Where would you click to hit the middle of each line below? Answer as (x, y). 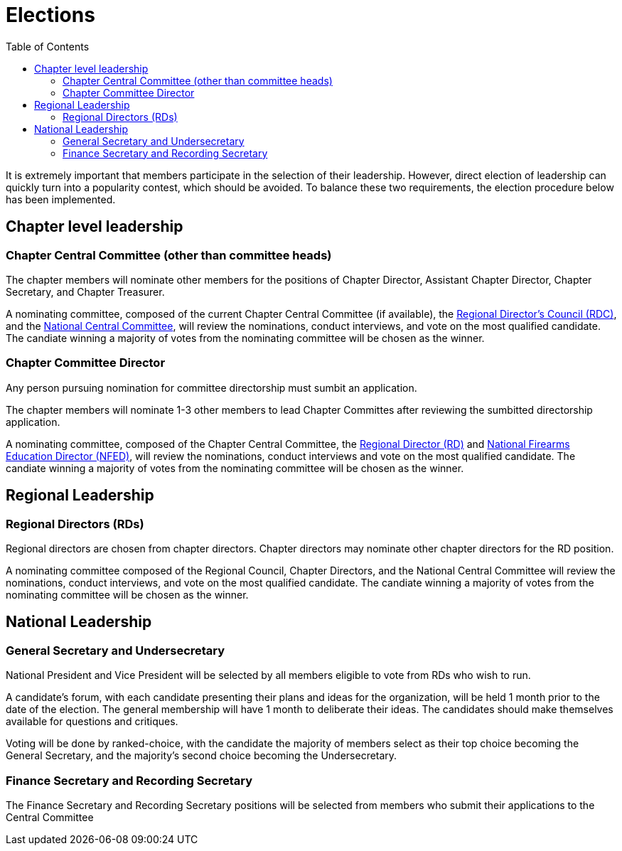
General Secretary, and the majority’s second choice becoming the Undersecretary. (202, 756)
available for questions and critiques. (92, 722)
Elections (50, 15)
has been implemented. (61, 199)
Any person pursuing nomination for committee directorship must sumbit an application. (211, 387)
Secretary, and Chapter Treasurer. (85, 291)
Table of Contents (48, 46)
